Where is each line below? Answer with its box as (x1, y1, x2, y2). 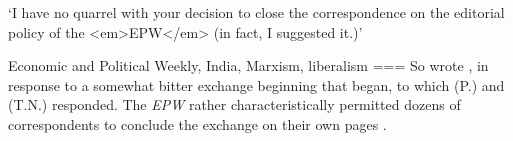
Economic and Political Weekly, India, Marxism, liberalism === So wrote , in (8, 55, 489, 76)
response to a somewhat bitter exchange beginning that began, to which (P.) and (8, 74, 505, 95)
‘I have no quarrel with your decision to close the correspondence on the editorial (8, 2, 505, 22)
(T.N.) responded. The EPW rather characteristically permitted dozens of (8, 94, 461, 115)
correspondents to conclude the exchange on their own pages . (8, 113, 387, 134)
